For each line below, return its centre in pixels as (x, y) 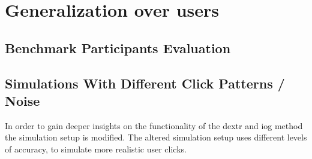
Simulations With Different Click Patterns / (145, 83)
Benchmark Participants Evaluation (118, 48)
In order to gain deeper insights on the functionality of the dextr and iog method (154, 125)
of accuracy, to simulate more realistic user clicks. (96, 149)
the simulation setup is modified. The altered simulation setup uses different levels (156, 137)
